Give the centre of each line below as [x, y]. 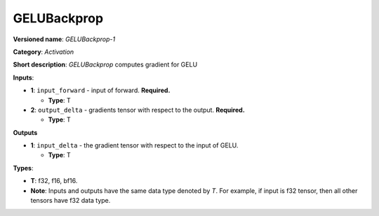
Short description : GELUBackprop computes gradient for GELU [105, 65]
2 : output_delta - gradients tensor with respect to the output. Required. [138, 110]
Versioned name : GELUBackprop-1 [64, 39]
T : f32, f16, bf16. [54, 181]
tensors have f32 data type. [71, 201]
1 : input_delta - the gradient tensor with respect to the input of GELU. [134, 145]
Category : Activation [44, 52]
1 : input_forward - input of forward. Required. [100, 90]
